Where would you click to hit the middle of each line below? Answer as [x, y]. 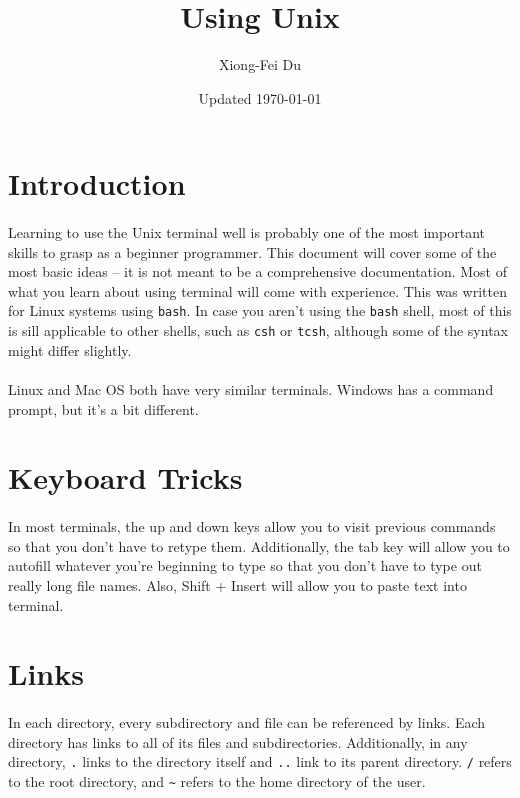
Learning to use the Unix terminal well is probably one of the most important [246, 232]
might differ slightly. [70, 349]
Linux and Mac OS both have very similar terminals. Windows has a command [251, 388]
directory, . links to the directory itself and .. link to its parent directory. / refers [260, 761]
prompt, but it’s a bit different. [103, 408]
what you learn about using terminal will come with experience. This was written [257, 290]
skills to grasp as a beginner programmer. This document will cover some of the [252, 251]
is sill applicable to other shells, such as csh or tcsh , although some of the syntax [258, 330]
